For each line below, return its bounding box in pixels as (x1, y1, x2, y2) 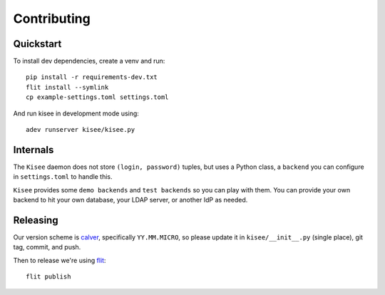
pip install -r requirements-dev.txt (26, 73, 158, 81)
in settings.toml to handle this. (13, 172, 113, 181)
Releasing (13, 214, 58, 226)
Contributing (13, 11, 91, 26)
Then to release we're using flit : (13, 256, 106, 264)
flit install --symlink (26, 83, 109, 91)
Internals (13, 143, 54, 156)
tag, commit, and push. (13, 243, 81, 252)
